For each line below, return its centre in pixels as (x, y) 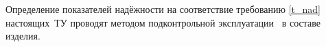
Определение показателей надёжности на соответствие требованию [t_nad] (163, 9)
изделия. (23, 36)
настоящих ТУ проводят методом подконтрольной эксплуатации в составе (163, 22)
